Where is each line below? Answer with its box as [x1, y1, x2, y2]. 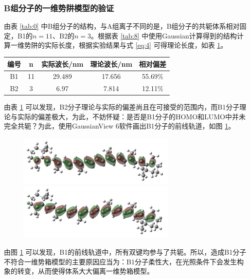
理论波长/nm [90, 58, 132, 69]
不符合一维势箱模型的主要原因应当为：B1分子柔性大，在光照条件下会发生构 [4, 256, 244, 266]
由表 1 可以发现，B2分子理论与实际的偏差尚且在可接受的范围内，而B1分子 [4, 102, 240, 112]
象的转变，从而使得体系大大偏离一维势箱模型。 [4, 266, 154, 276]
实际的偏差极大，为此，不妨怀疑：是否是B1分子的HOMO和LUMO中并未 [17, 111, 246, 121]
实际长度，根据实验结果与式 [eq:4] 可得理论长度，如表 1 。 [44, 40, 228, 50]
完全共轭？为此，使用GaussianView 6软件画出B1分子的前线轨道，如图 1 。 [4, 121, 235, 131]
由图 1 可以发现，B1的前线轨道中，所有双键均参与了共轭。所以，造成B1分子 [4, 246, 247, 257]
